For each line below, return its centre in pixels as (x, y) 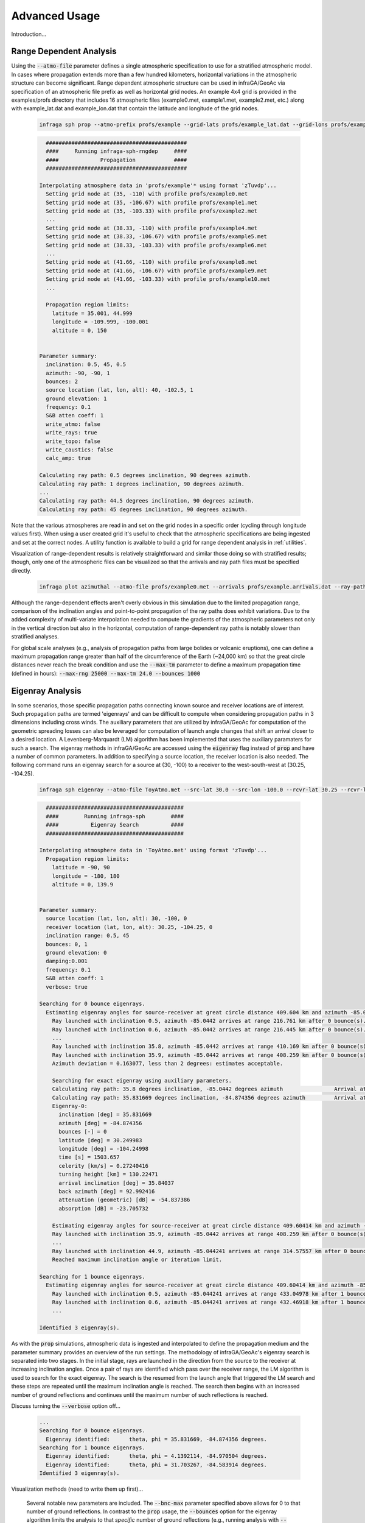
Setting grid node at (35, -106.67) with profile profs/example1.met (152, 202)
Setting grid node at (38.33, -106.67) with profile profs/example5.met (157, 237)
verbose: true (67, 987)
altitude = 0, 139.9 (83, 884)
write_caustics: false (80, 450)
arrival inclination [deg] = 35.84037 (116, 1183)
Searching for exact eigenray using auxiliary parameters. (142, 1080)
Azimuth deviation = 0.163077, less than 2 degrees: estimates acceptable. (168, 1064)
